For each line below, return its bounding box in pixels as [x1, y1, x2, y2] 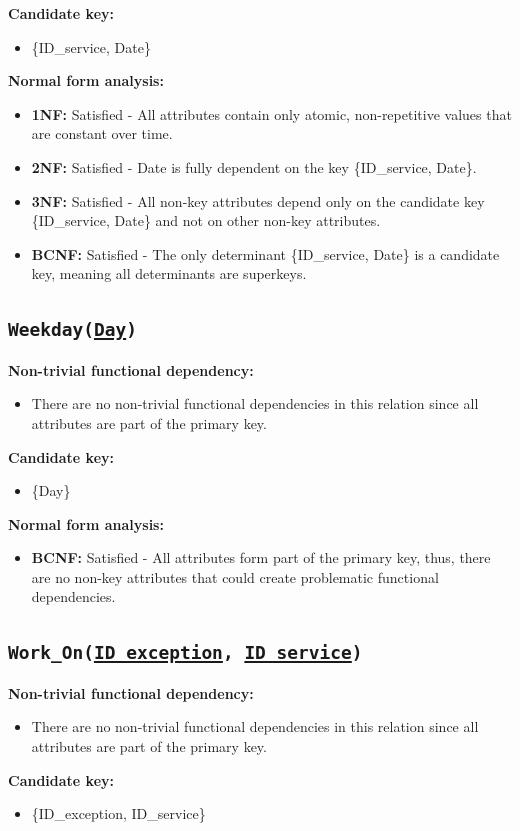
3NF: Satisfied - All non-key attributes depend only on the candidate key [31, 190, 485, 211]
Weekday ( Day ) [8, 319, 137, 341]
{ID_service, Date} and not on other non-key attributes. [31, 210, 381, 231]
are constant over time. [31, 123, 173, 144]
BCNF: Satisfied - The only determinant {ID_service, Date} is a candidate [31, 243, 500, 264]
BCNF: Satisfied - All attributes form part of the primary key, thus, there [31, 547, 491, 568]
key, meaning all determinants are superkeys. [31, 263, 307, 284]
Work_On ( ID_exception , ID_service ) [8, 642, 363, 664]
